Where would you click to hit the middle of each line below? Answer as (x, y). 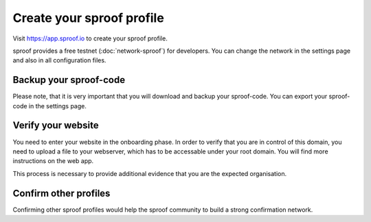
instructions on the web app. (53, 161)
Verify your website (56, 126)
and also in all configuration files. (59, 60)
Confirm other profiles (61, 193)
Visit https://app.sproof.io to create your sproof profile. (90, 38)
